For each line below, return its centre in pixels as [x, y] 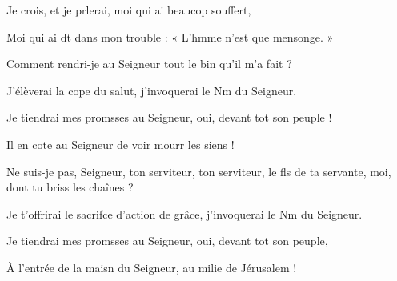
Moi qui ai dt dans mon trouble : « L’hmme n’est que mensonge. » [170, 36]
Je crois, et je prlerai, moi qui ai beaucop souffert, [129, 10]
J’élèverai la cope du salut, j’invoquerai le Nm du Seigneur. [152, 90]
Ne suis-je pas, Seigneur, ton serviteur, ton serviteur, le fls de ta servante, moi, [199, 171]
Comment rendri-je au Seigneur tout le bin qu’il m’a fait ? [149, 64]
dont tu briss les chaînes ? [70, 187]
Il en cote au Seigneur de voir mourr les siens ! [120, 144]
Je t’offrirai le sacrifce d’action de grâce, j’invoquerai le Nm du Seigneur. [184, 213]
